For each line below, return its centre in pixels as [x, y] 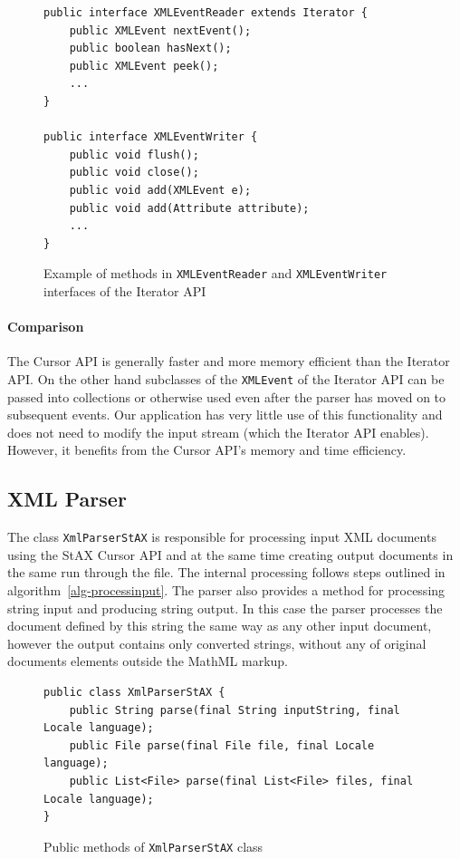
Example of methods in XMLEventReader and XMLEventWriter [216, 273]
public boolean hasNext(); [150, 48]
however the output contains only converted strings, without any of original [217, 643]
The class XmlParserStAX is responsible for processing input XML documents [222, 537]
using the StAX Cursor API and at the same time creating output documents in [230, 554]
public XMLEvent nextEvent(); [160, 30]
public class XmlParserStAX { [134, 692]
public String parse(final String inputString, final [235, 710]
